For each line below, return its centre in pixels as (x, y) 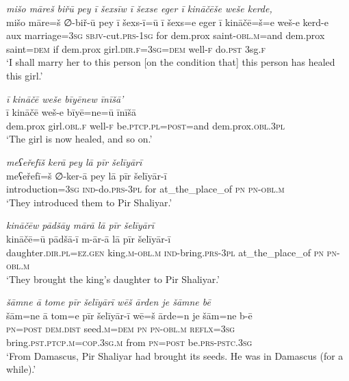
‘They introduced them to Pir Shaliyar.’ (89, 202)
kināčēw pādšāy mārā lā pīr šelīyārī (80, 225)
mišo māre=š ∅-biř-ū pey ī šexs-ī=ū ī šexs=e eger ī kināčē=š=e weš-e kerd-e (167, 22)
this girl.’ (25, 75)
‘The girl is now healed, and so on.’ (79, 139)
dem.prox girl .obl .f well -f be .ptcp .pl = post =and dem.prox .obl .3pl (145, 125)
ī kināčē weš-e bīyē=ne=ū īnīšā (71, 112)
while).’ (21, 369)
